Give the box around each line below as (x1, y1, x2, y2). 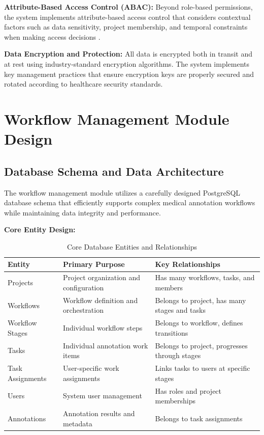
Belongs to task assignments (155, 413, 243, 423)
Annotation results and (63, 407, 135, 418)
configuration (63, 282, 104, 292)
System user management (63, 390, 142, 401)
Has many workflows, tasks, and (155, 272, 255, 283)
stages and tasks (155, 305, 206, 315)
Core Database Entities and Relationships (67, 241, 197, 252)
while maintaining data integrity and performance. (4, 207, 161, 217)
